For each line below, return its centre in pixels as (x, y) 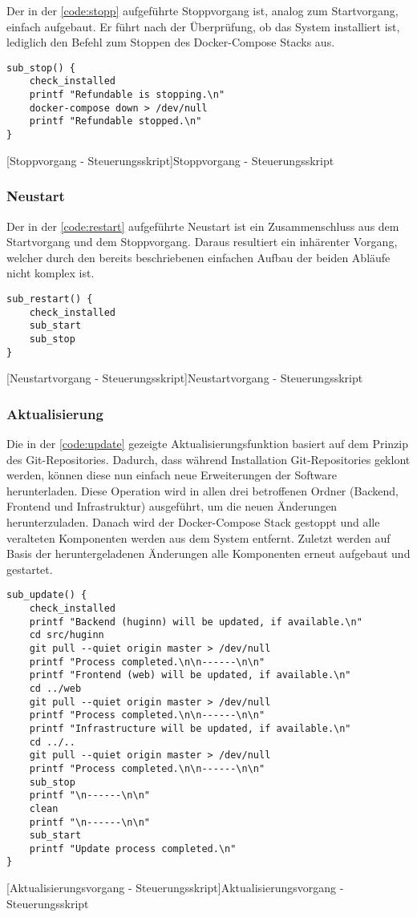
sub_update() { (47, 595)
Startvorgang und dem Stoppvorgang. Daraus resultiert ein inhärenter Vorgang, (202, 242)
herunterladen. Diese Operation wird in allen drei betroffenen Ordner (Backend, (202, 490)
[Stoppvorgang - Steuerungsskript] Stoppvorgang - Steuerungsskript (170, 160)
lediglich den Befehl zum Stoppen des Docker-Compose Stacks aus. (171, 42)
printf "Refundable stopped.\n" (115, 121)
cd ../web (55, 688)
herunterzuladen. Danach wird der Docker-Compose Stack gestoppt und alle (193, 521)
